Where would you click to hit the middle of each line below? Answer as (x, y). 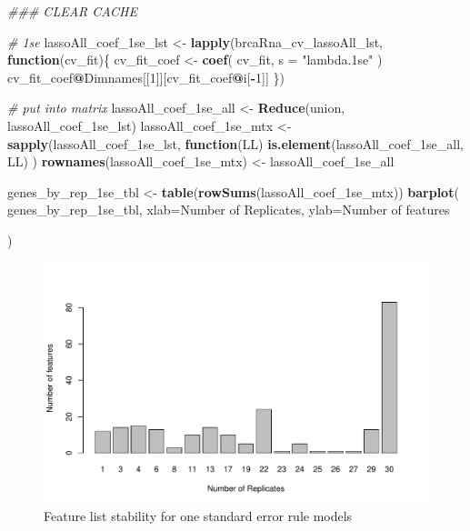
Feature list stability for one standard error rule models (198, 516)
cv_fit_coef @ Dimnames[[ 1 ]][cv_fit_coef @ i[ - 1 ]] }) (146, 77)
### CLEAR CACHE (72, 11)
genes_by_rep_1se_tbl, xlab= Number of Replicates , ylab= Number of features (229, 210)
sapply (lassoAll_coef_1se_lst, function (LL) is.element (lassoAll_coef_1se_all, (235, 143)
